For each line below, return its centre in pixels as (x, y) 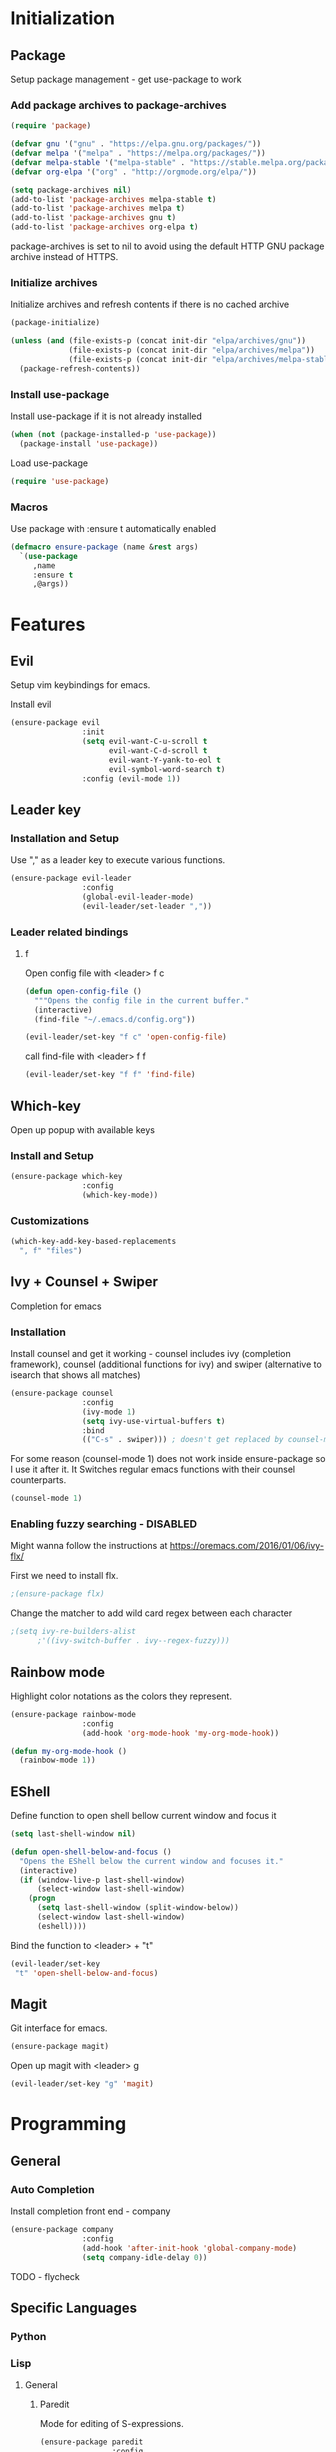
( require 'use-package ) (60, 481)
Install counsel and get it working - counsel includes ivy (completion (151, 1354)
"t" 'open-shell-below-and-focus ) (86, 1973)
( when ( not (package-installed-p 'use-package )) (113, 435)
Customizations (50, 1220)
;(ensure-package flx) (57, 1594)
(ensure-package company (62, 2230)
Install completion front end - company (90, 2211)
